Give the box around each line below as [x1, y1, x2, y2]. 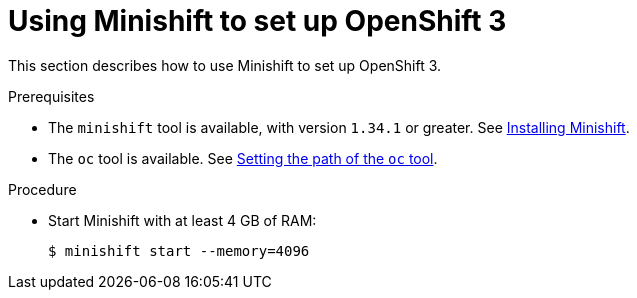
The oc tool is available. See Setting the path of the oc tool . [48, 149, 438, 167]
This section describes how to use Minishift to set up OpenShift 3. [8, 56, 442, 74]
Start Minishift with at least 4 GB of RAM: [48, 211, 317, 229]
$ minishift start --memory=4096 [48, 242, 310, 259]
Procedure [8, 180, 77, 198]
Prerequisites [8, 87, 95, 105]
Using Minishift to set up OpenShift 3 [8, 4, 507, 38]
